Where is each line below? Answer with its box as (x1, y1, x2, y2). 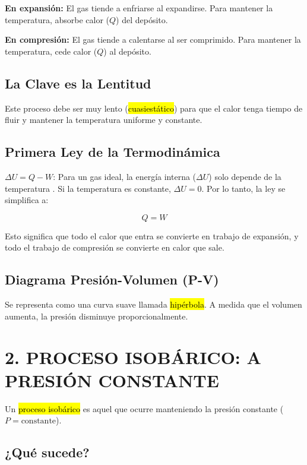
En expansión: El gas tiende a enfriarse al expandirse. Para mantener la (5, 2, 273, 14)
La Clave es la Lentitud (5, 74, 151, 92)
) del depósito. (116, 13, 168, 26)
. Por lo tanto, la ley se (201, 182, 286, 194)
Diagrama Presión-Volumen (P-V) (5, 270, 219, 289)
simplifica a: (5, 194, 49, 206)
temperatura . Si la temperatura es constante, (5, 182, 171, 194)
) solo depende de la (208, 170, 281, 182)
